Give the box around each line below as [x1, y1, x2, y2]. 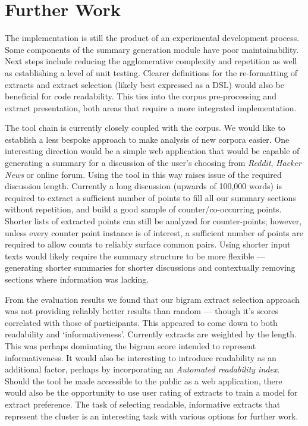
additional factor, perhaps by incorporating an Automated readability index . [5, 363, 280, 375]
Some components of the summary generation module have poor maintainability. [5, 43, 299, 55]
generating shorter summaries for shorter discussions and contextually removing [5, 261, 296, 274]
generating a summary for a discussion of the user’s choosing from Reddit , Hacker [5, 156, 301, 169]
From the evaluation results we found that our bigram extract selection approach [5, 293, 300, 305]
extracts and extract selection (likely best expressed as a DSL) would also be [5, 78, 284, 90]
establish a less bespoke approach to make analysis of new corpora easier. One [5, 133, 290, 145]
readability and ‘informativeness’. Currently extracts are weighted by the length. [5, 328, 297, 340]
